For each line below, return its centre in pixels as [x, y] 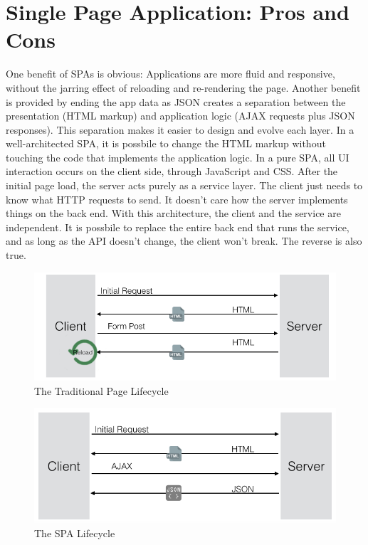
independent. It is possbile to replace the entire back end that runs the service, [178, 227]
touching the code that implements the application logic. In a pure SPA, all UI [178, 157]
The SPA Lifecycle [75, 533]
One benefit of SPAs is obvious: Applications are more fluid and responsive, [170, 74]
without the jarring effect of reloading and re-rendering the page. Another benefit [183, 87]
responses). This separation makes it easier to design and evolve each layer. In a [180, 129]
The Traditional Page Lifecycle [101, 390]
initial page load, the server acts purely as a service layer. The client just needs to [184, 185]
